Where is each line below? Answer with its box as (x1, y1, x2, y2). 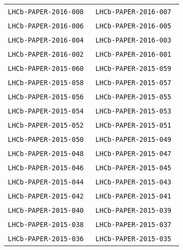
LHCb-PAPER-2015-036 (8, 235, 84, 243)
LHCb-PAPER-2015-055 (95, 93, 172, 101)
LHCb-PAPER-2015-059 (95, 65, 172, 72)
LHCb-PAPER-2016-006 (8, 22, 84, 30)
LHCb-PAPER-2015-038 (8, 221, 84, 228)
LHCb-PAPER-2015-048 (8, 150, 84, 158)
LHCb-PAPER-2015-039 (95, 206, 172, 214)
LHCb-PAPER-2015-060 (8, 65, 84, 72)
